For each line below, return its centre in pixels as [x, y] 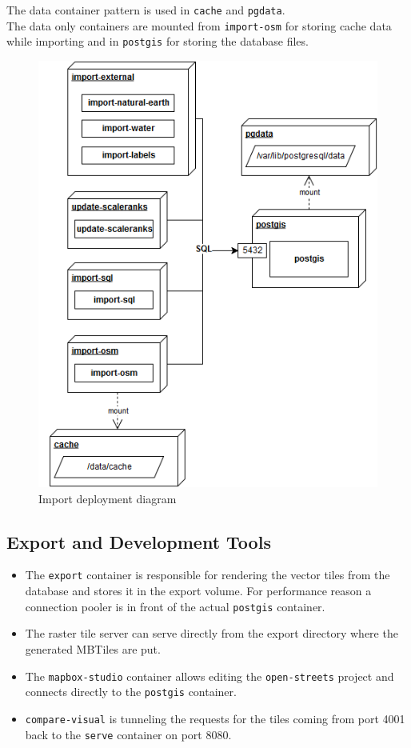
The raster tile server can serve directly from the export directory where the [211, 633]
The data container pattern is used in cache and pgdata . [146, 10]
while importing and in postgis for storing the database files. [158, 41]
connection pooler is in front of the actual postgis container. [175, 606]
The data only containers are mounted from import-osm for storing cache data [199, 25]
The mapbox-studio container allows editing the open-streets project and [209, 676]
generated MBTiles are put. [93, 648]
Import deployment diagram [108, 498]
